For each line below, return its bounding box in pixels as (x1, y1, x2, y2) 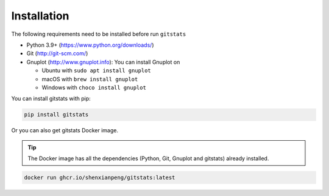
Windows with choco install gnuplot (41, 84, 146, 91)
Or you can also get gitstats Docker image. (11, 127, 119, 134)
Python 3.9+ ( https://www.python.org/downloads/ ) (26, 41, 154, 49)
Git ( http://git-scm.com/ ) (26, 50, 88, 57)
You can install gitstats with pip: (11, 95, 91, 103)
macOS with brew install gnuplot (41, 75, 138, 83)
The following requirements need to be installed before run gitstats (11, 30, 186, 38)
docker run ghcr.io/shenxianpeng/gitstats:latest (24, 174, 175, 181)
